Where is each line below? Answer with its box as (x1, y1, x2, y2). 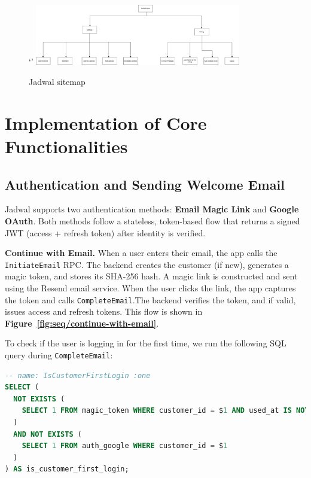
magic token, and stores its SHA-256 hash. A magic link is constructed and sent (5, 270, 298, 282)
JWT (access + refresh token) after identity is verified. (5, 226, 206, 239)
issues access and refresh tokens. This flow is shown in (5, 305, 203, 318)
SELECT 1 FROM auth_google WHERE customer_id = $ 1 (22, 442, 228, 450)
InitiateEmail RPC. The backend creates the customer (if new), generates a (5, 258, 289, 270)
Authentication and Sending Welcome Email (5, 175, 285, 193)
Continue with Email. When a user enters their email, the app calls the (5, 246, 278, 259)
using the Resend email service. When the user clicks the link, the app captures (5, 281, 296, 294)
